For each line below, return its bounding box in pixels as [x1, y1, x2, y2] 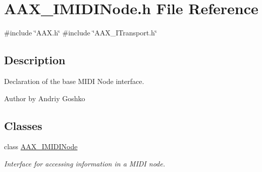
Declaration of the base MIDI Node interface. [4, 75, 144, 86]
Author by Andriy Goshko [4, 93, 85, 103]
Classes [4, 117, 42, 133]
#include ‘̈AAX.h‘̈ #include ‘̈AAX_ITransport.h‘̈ [4, 27, 157, 38]
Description [4, 52, 66, 68]
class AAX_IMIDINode [4, 141, 78, 152]
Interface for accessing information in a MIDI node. [4, 158, 165, 168]
